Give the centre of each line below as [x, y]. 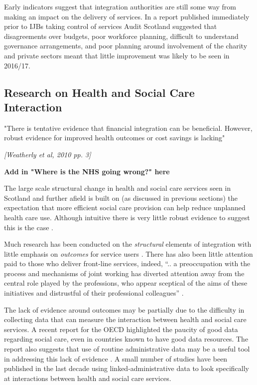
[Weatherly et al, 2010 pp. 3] [48, 154]
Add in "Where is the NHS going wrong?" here [87, 171]
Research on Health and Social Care [99, 92]
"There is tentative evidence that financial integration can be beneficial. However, [128, 128]
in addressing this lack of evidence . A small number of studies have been [116, 358]
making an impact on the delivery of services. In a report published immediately [127, 16]
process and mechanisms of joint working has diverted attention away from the [124, 273]
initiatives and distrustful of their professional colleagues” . [94, 293]
